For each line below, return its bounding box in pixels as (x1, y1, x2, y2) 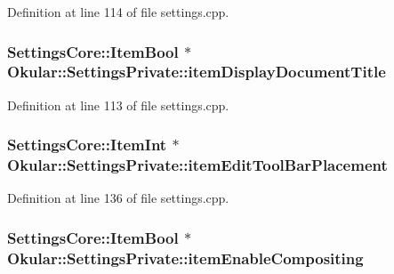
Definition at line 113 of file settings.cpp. (7, 95, 229, 114)
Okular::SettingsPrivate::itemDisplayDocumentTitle (7, 60, 386, 83)
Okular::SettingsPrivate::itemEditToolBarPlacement (7, 154, 388, 176)
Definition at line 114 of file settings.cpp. (7, 3, 229, 20)
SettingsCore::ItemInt (7, 133, 167, 156)
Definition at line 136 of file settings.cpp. (7, 189, 229, 207)
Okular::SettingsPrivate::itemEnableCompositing (7, 246, 364, 269)
